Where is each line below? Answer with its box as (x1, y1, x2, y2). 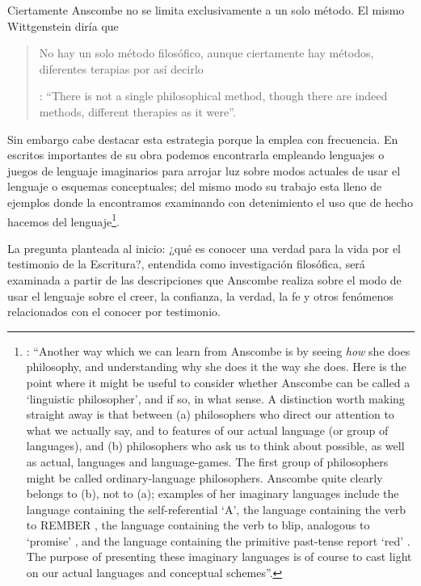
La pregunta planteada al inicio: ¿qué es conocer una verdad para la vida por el (7, 239, 401, 256)
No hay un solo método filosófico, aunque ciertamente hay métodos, (39, 44, 374, 61)
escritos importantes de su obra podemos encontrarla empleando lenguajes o (7, 146, 385, 163)
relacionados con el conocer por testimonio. (7, 303, 221, 320)
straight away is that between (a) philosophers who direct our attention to (26, 406, 394, 423)
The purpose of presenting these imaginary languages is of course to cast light (26, 548, 412, 565)
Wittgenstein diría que (7, 17, 119, 34)
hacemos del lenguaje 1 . (7, 210, 120, 230)
